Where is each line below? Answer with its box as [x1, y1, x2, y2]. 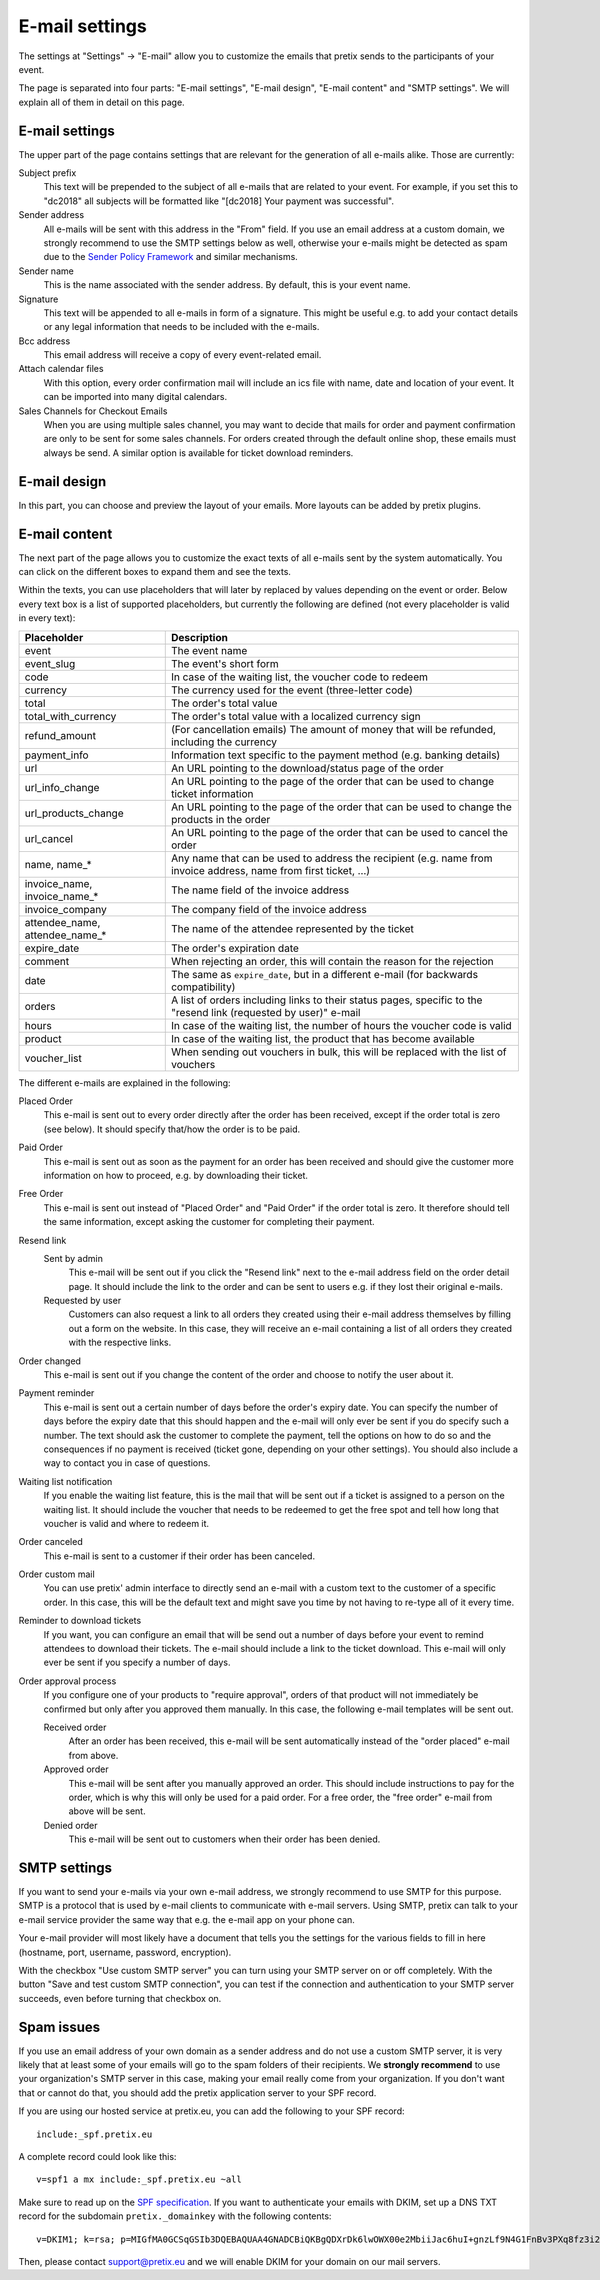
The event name [170, 643, 248, 657]
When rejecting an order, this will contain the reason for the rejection [170, 954, 494, 968]
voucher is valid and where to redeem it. [43, 1517, 210, 1529]
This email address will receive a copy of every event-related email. [43, 349, 322, 361]
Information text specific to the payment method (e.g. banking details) [170, 748, 501, 762]
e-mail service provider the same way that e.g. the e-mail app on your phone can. [18, 1913, 355, 1925]
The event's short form [170, 656, 279, 670]
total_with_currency [24, 709, 117, 723]
